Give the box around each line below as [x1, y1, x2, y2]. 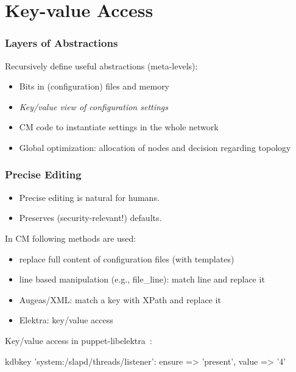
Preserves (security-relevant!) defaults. [19, 211, 162, 224]
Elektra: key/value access [19, 314, 113, 326]
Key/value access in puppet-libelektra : [5, 334, 152, 346]
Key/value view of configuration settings [19, 100, 169, 113]
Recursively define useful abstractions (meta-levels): [5, 59, 198, 72]
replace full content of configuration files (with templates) [19, 252, 234, 265]
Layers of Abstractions [5, 35, 118, 51]
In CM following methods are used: [5, 231, 136, 244]
